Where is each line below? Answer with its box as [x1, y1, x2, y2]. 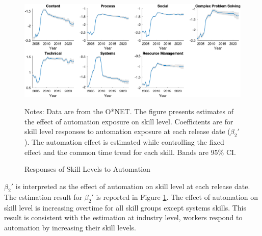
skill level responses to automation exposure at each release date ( [24, 126, 230, 137]
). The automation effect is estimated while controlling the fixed [24, 137, 224, 147]
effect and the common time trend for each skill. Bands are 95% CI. [24, 146, 236, 157]
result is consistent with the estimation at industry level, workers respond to [4, 212, 243, 223]
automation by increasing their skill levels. [4, 222, 136, 232]
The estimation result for [4, 191, 83, 202]
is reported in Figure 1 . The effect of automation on [96, 191, 258, 202]
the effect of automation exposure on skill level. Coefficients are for [24, 116, 233, 126]
